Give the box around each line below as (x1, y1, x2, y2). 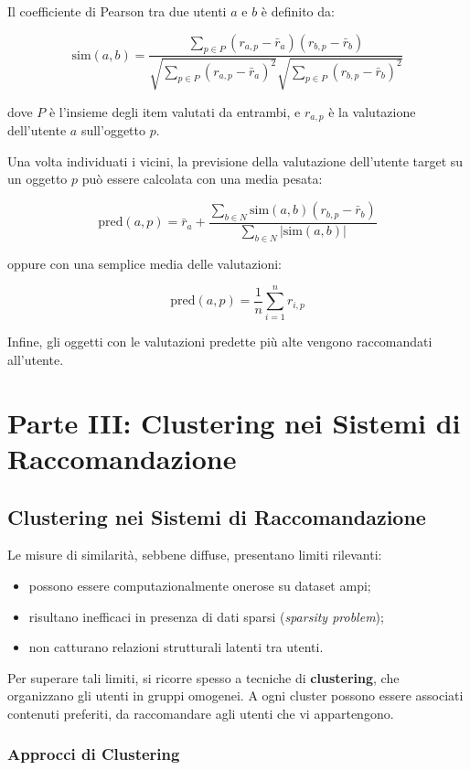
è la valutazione (328, 102, 416, 121)
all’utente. (7, 349, 64, 369)
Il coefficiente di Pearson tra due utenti (7, 2, 227, 20)
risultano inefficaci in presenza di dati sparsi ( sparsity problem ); (28, 606, 384, 626)
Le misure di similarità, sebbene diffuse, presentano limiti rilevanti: (7, 545, 382, 564)
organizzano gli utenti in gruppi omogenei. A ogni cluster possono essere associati (7, 686, 464, 705)
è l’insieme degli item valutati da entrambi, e (48, 102, 301, 121)
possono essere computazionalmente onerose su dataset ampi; (28, 575, 371, 594)
